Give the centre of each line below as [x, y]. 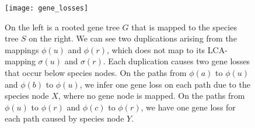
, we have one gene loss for [188, 107]
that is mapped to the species [184, 27]
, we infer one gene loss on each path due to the [165, 84]
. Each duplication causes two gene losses [177, 61]
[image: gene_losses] [47, 8]
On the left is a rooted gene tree [62, 27]
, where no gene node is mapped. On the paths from [151, 96]
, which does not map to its [156, 49]
